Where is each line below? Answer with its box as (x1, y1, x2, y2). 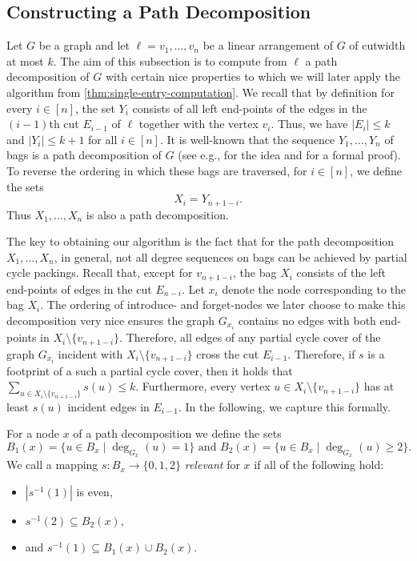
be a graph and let (38, 37, 130, 54)
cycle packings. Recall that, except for (6, 264, 193, 281)
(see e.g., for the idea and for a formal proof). (178, 146, 401, 163)
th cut (49, 115, 79, 132)
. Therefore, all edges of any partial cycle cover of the (119, 329, 381, 346)
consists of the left (296, 264, 386, 281)
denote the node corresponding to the (222, 280, 407, 297)
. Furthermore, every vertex (135, 378, 271, 395)
